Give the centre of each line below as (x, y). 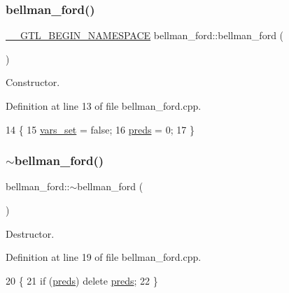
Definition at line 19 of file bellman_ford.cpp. (104, 257)
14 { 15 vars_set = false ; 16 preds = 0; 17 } (100, 129)
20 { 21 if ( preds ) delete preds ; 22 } (82, 280)
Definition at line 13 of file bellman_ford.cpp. (104, 106)
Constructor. (33, 82)
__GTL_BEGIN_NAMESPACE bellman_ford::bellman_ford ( (145, 35)
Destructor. (30, 233)
